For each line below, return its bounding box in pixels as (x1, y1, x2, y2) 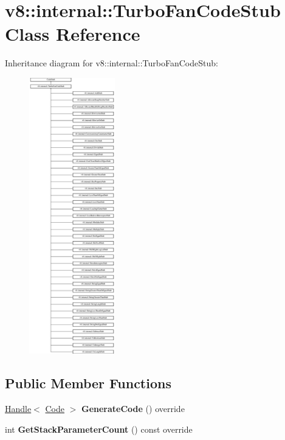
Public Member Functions (5, 374, 171, 393)
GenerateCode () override (81, 402, 185, 415)
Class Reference (5, 21, 140, 46)
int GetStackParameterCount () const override (5, 422, 193, 435)
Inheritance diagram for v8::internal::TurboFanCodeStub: (5, 57, 218, 69)
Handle (5, 402, 32, 415)
